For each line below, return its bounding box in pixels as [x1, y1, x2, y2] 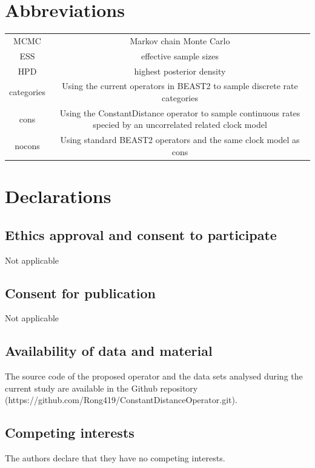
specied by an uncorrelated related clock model [93, 118, 267, 131]
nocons [15, 139, 40, 152]
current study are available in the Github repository [5, 381, 198, 394]
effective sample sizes [141, 49, 219, 62]
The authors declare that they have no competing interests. [5, 452, 225, 464]
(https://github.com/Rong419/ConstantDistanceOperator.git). [5, 393, 237, 406]
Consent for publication [5, 283, 156, 302]
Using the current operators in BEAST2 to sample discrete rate [62, 79, 298, 92]
